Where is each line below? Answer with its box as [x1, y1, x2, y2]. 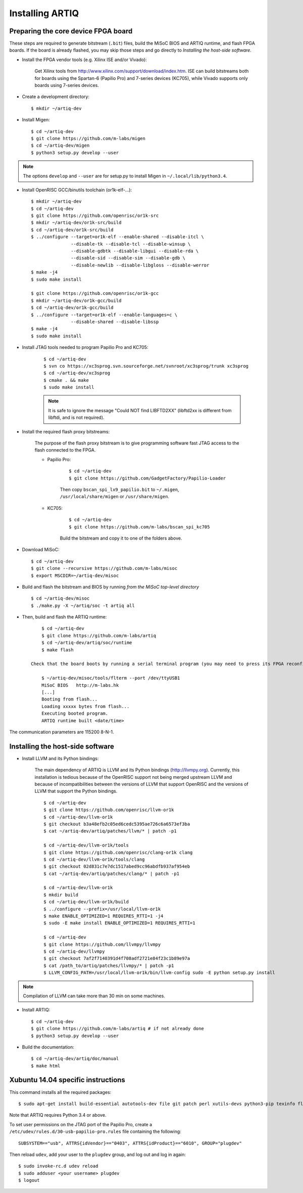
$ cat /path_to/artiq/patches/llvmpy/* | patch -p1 [43, 962, 174, 968]
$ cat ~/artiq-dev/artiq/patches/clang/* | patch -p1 [43, 870, 179, 876]
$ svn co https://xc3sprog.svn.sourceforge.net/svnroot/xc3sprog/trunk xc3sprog [43, 363, 249, 369]
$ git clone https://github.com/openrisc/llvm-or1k [43, 807, 174, 813]
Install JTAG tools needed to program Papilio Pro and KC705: [22, 344, 148, 350]
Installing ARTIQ [9, 8, 79, 19]
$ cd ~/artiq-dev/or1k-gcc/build [31, 305, 114, 311]
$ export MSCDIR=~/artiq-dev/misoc [31, 572, 119, 579]
